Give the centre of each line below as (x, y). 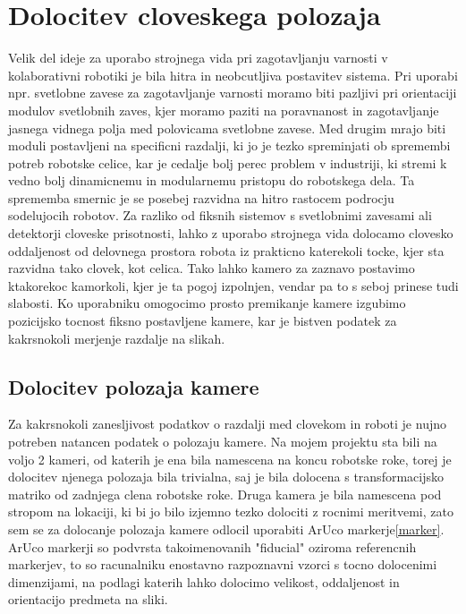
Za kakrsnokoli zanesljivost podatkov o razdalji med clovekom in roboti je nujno (227, 424)
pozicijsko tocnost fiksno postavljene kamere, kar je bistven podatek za (203, 321)
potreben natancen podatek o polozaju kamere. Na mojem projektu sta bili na (223, 442)
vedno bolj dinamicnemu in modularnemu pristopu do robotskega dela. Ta (212, 180)
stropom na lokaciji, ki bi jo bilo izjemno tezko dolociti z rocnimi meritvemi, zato (231, 512)
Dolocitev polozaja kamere (134, 386)
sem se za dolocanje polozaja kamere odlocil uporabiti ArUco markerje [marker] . (226, 529)
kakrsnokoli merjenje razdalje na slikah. (117, 338)
